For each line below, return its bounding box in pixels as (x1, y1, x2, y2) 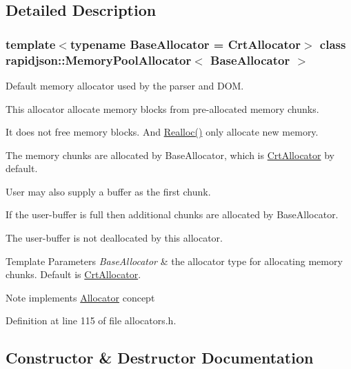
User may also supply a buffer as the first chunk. (6, 184, 211, 198)
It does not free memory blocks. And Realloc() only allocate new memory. (6, 125, 319, 139)
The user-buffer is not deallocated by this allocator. (6, 231, 223, 245)
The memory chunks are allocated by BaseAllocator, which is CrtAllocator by (6, 147, 334, 162)
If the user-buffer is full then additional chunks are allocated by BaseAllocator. (6, 207, 339, 222)
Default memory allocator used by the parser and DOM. (6, 78, 244, 92)
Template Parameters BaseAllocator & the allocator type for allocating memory (6, 253, 343, 268)
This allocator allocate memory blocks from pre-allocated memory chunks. (6, 101, 319, 116)
